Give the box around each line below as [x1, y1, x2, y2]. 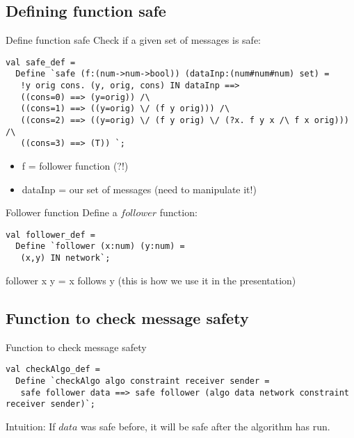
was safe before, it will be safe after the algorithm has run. [81, 419, 330, 433]
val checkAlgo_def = [6, 364, 101, 375]
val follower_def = [6, 229, 95, 240]
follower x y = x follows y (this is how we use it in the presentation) [6, 273, 296, 287]
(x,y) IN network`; [20, 253, 111, 263]
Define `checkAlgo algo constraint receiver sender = [15, 375, 270, 386]
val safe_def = [6, 57, 76, 67]
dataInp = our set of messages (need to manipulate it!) [22, 181, 257, 196]
